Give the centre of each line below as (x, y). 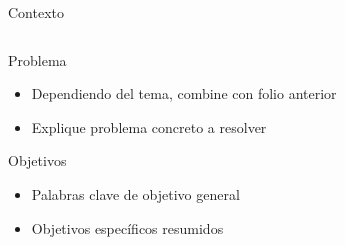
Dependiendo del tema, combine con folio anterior (184, 93)
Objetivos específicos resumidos (127, 227)
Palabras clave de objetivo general (135, 193)
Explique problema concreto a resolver (149, 126)
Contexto (36, 12)
